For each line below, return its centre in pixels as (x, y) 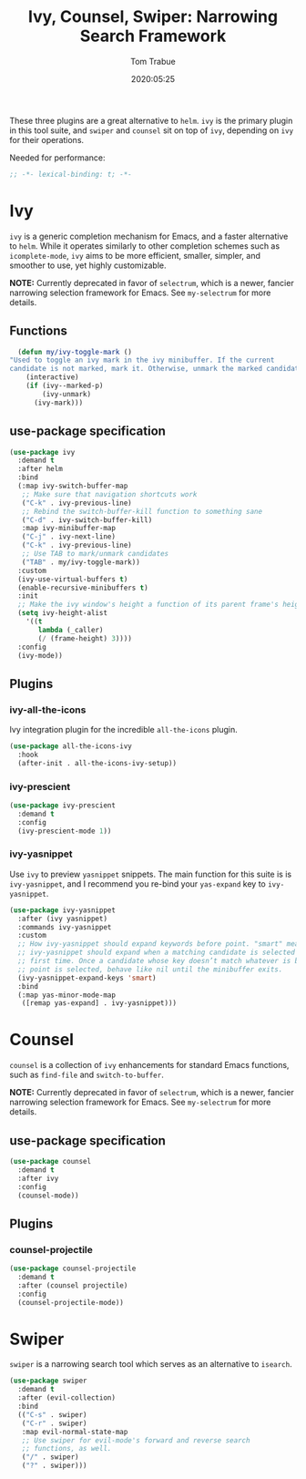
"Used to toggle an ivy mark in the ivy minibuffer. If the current (142, 360)
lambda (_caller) (71, 630)
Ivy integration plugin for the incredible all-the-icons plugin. (124, 730)
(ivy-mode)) (41, 655)
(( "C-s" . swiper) (53, 1414)
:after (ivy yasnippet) (62, 919)
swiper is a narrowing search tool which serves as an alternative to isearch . (151, 1364)
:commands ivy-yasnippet (65, 927)
